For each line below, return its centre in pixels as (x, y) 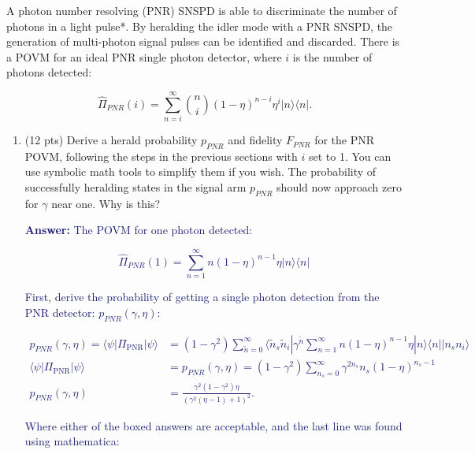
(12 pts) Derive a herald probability (111, 140)
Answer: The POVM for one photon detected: (139, 230)
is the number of (332, 56)
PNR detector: (60, 312)
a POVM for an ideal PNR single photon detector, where (144, 56)
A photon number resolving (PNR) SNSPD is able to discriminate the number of (202, 10)
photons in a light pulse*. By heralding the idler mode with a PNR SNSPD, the (200, 26)
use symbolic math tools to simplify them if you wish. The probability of (200, 171)
